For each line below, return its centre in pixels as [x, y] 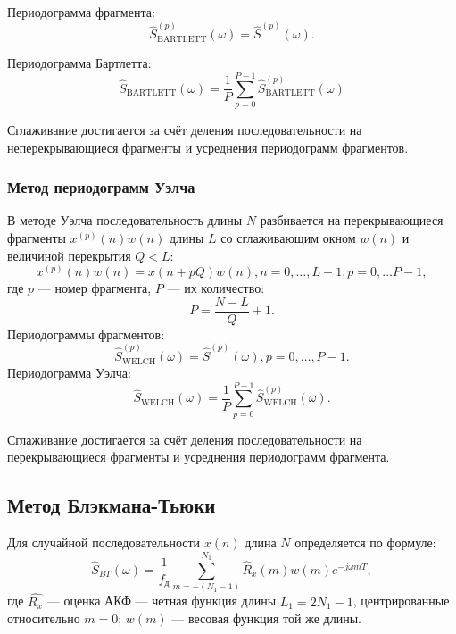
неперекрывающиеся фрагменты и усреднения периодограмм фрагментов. [208, 147]
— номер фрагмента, [95, 288]
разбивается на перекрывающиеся [352, 220]
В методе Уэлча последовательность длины [125, 220]
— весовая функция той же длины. [266, 618]
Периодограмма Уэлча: [69, 373]
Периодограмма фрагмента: [81, 12]
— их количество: [216, 288]
